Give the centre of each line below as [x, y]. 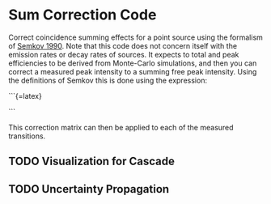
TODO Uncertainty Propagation [89, 189]
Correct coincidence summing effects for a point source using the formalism [135, 37]
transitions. [27, 136]
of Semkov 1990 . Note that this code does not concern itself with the [123, 45]
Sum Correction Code [83, 15]
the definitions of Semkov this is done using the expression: [108, 80]
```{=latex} [25, 96]
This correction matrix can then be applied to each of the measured [121, 127]
